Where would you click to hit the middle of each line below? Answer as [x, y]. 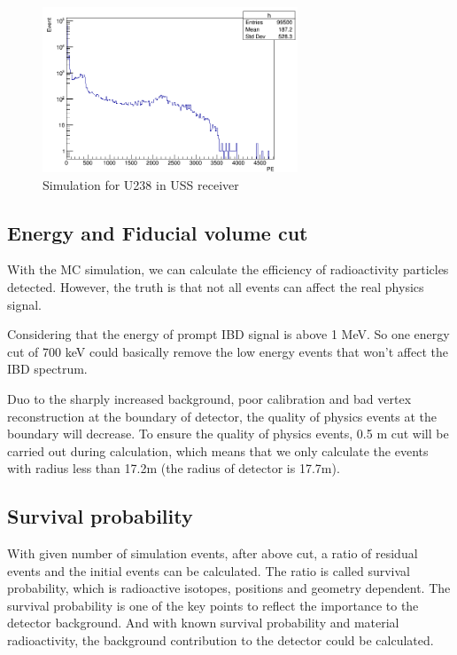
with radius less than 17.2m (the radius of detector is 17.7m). [174, 468]
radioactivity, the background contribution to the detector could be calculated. [221, 640]
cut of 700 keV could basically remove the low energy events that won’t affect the [228, 351]
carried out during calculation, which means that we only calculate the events [218, 450]
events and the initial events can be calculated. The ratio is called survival [209, 570]
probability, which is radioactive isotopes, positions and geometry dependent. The [229, 588]
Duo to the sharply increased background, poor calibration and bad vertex [209, 398]
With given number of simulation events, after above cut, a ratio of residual [213, 553]
